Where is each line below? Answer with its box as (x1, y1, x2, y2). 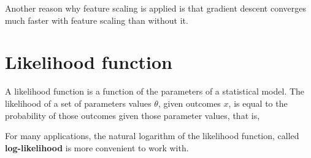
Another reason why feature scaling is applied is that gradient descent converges (5, 2, 307, 14)
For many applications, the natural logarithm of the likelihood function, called (5, 129, 299, 142)
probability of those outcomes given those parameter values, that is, (5, 109, 260, 121)
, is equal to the (228, 96, 288, 109)
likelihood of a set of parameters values (5, 96, 152, 109)
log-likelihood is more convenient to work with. (5, 141, 189, 154)
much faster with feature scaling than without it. (5, 13, 188, 26)
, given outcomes (158, 96, 221, 109)
